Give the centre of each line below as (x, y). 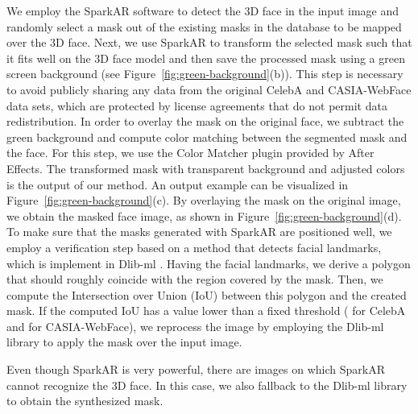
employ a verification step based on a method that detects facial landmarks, (194, 247)
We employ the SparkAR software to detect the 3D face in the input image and (203, 10)
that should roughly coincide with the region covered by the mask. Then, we (195, 279)
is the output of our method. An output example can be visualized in (178, 184)
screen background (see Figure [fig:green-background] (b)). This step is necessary (205, 74)
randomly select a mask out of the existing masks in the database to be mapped (204, 26)
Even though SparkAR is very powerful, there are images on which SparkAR (196, 369)
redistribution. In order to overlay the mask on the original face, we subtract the (205, 121)
